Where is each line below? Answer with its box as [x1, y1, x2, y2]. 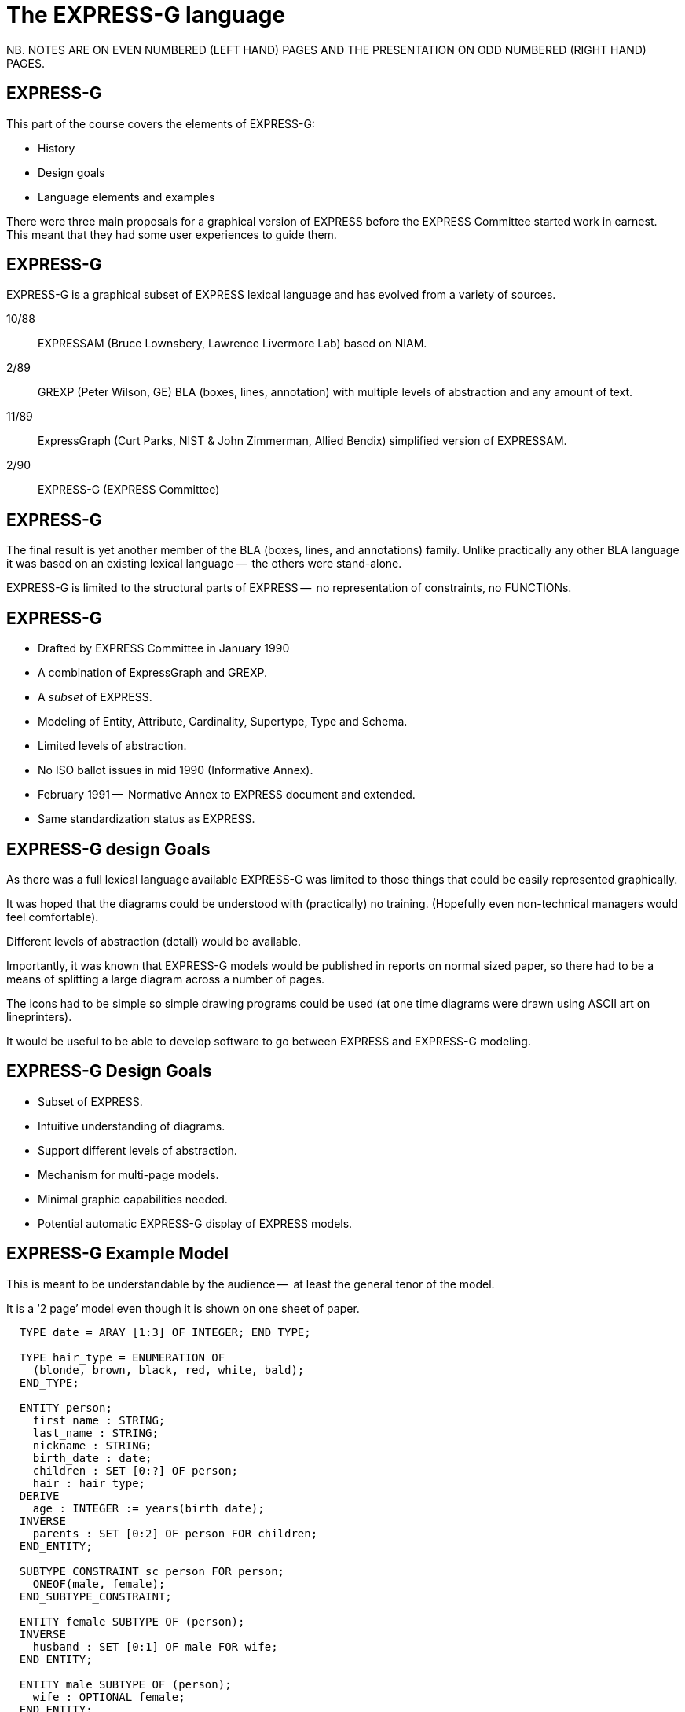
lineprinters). [6, 1009, 72, 1023]
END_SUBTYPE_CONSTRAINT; [19, 1589, 172, 1603]
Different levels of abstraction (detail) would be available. [6, 934, 302, 948]
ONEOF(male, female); [32, 1577, 166, 1590]
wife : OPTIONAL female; [32, 1690, 185, 1703]
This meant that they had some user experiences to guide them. [6, 227, 337, 241]
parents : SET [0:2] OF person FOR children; [32, 1526, 318, 1540]
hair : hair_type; [32, 1476, 146, 1490]
